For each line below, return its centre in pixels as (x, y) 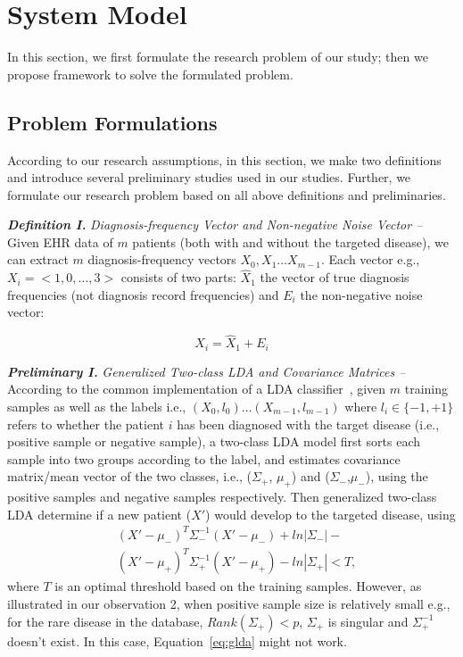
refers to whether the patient (86, 424)
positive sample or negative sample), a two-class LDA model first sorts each (214, 441)
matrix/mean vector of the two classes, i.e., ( (130, 476)
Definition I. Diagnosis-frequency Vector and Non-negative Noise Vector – (215, 225)
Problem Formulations (112, 122)
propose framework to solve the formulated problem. (150, 74)
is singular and (368, 621)
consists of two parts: (178, 277)
